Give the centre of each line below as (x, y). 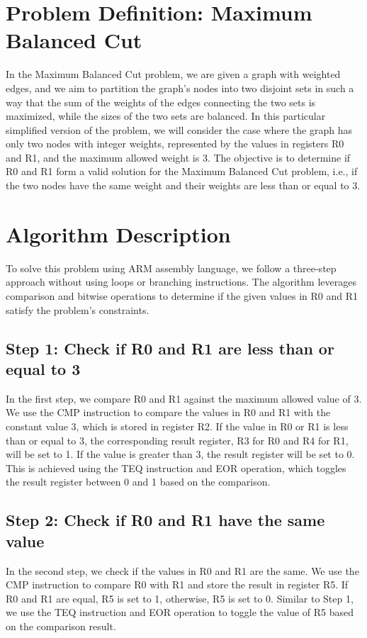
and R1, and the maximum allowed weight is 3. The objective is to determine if (178, 157)
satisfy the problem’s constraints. (78, 309)
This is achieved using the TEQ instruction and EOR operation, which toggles (176, 468)
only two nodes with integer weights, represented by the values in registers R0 (175, 144)
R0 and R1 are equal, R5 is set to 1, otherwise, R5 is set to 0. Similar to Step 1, (180, 598)
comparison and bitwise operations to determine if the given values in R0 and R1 (182, 295)
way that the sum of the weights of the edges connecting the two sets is (161, 102)
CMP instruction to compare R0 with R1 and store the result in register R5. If (177, 584)
